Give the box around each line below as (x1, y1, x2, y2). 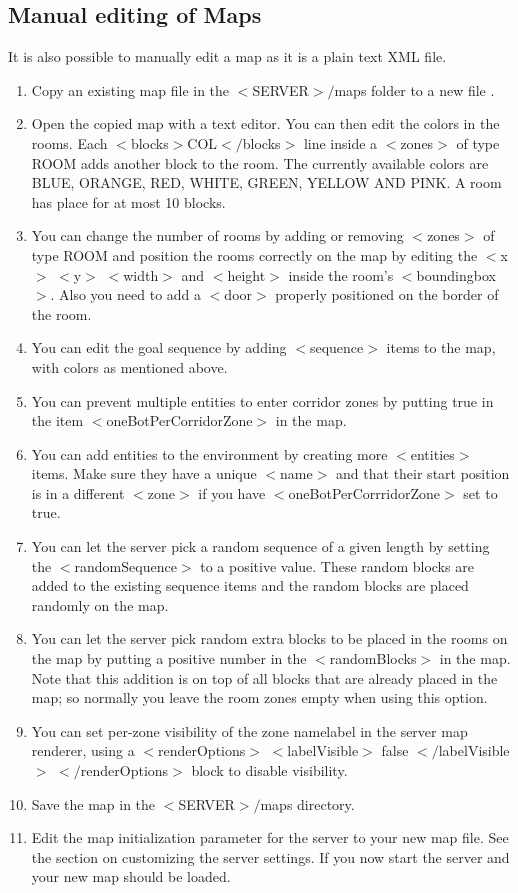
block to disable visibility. (191, 760, 348, 781)
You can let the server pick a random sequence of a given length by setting (31, 536, 490, 557)
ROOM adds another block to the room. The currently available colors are (31, 152, 489, 173)
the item (31, 410, 84, 431)
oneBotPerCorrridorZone (288, 482, 441, 503)
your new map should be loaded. (31, 866, 231, 887)
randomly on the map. (31, 594, 169, 615)
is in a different (31, 482, 125, 503)
